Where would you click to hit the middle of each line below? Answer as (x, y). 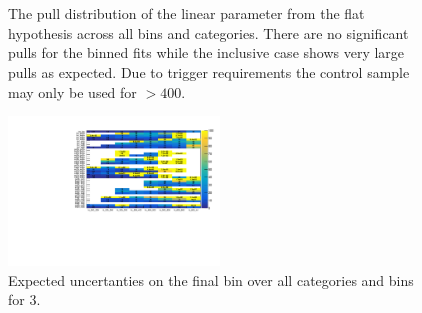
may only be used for (72, 91)
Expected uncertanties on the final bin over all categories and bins (211, 279)
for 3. (24, 299)
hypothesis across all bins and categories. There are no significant (208, 32)
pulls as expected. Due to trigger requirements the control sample (209, 71)
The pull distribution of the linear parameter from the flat (186, 13)
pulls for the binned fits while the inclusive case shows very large (206, 52)
